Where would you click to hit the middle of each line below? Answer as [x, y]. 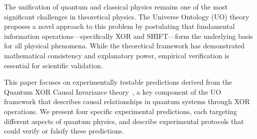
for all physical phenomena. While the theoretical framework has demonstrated [124, 46]
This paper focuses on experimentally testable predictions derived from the [118, 82]
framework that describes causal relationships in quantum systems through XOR [127, 101]
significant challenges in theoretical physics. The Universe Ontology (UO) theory [127, 16]
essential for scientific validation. [53, 65]
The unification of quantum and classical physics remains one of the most [116, 6]
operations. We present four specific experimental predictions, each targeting [121, 111]
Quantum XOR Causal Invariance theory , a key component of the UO [113, 91]
